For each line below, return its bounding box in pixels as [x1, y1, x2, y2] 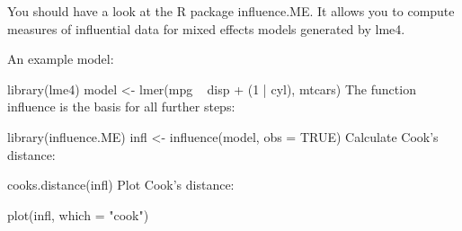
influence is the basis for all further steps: [7, 97, 235, 116]
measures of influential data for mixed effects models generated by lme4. [7, 19, 405, 38]
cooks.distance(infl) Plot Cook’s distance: [7, 175, 235, 194]
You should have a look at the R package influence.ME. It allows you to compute [7, 2, 455, 20]
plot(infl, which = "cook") [7, 205, 149, 224]
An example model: [7, 49, 114, 68]
